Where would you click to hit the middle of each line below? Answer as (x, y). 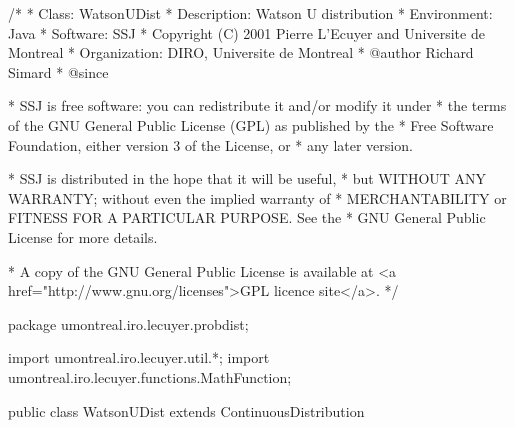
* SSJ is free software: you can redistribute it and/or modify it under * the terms (257, 105)
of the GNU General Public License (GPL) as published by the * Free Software (251, 124)
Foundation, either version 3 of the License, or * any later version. (210, 144)
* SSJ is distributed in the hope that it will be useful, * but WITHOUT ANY (247, 178)
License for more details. (83, 236)
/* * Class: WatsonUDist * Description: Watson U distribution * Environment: (250, 13)
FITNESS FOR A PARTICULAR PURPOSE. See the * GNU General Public (247, 217)
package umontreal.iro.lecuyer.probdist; (128, 323)
